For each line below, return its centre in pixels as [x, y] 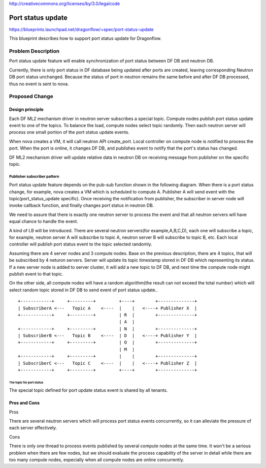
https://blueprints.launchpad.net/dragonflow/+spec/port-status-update [82, 29]
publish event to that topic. [36, 274]
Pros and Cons [24, 403]
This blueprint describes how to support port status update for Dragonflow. [85, 38]
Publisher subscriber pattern [34, 176]
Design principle [26, 109]
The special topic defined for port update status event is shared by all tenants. [88, 390]
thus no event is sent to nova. [39, 84]
